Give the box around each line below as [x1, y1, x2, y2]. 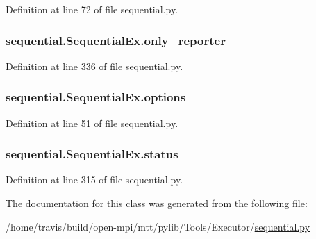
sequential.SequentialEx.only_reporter [6, 31, 226, 49]
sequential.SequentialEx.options [6, 88, 186, 106]
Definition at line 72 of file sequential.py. [6, 2, 178, 16]
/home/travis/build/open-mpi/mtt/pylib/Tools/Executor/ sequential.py [6, 219, 310, 233]
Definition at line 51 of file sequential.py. [6, 115, 178, 130]
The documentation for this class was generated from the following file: [6, 196, 308, 211]
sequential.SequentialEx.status [6, 145, 178, 163]
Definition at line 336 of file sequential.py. [6, 58, 183, 73]
